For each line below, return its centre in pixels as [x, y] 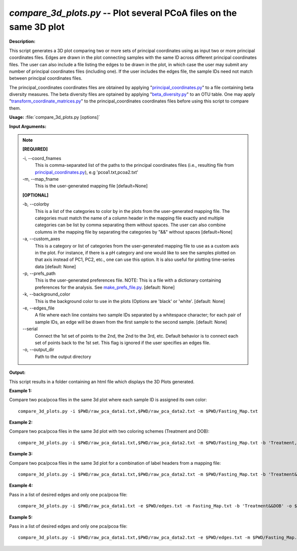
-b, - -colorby [36, 204]
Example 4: [21, 486]
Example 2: [21, 422]
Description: [22, 42]
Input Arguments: [28, 126]
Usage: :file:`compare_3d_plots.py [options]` [54, 117]
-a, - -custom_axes [41, 239]
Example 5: [21, 517]
